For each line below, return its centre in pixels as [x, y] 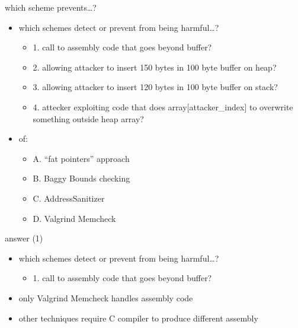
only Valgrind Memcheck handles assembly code [106, 297]
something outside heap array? [88, 118]
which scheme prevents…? [51, 7]
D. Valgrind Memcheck [74, 218]
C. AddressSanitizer [69, 198]
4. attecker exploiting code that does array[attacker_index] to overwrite [163, 106]
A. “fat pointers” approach [81, 158]
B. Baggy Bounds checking [81, 178]
